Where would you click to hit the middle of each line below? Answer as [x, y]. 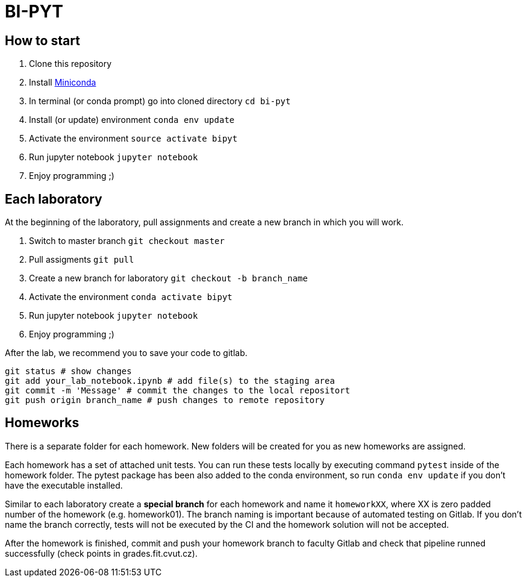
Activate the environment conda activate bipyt [131, 297]
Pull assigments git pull [82, 260]
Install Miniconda [63, 83]
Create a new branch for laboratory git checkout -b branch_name [168, 278]
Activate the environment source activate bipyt [133, 139]
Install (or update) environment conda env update [132, 120]
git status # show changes [68, 371]
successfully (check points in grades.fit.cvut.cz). [101, 553]
